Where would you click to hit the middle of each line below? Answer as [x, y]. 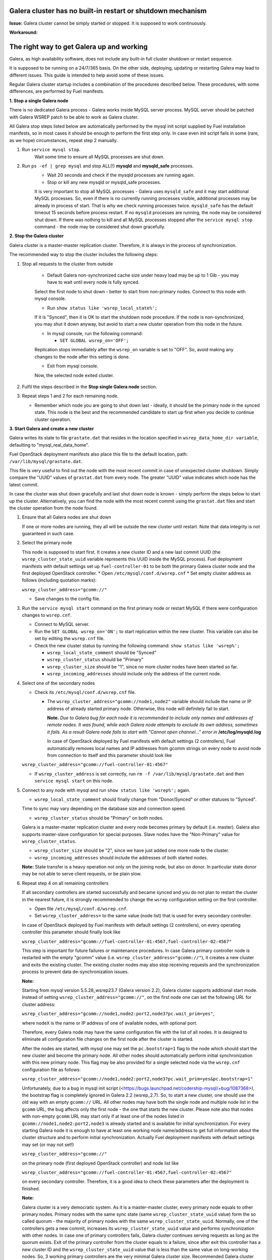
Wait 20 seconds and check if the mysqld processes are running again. [121, 175]
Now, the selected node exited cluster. [74, 375]
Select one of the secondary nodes [58, 683]
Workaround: [23, 32]
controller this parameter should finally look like [71, 932]
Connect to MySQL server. [62, 624]
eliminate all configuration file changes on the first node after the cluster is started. [108, 1039]
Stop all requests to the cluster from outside [67, 264]
